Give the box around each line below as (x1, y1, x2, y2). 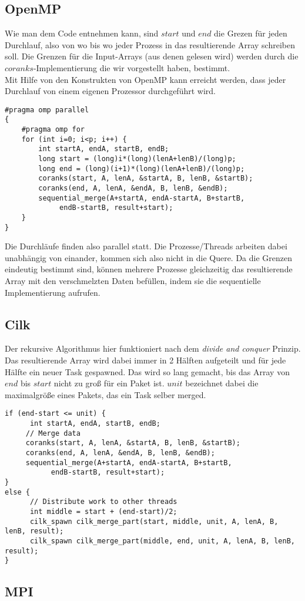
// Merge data (25, 429, 81, 438)
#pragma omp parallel (5, 105, 89, 114)
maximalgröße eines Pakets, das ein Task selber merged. (5, 388, 206, 400)
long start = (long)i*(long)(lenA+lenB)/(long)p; (38, 155, 236, 163)
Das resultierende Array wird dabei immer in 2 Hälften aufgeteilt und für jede (5, 354, 286, 366)
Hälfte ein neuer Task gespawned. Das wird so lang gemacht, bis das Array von (5, 365, 290, 378)
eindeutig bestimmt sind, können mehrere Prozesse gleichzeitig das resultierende (5, 263, 293, 275)
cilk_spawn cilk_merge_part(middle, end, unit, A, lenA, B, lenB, (29, 536, 295, 545)
